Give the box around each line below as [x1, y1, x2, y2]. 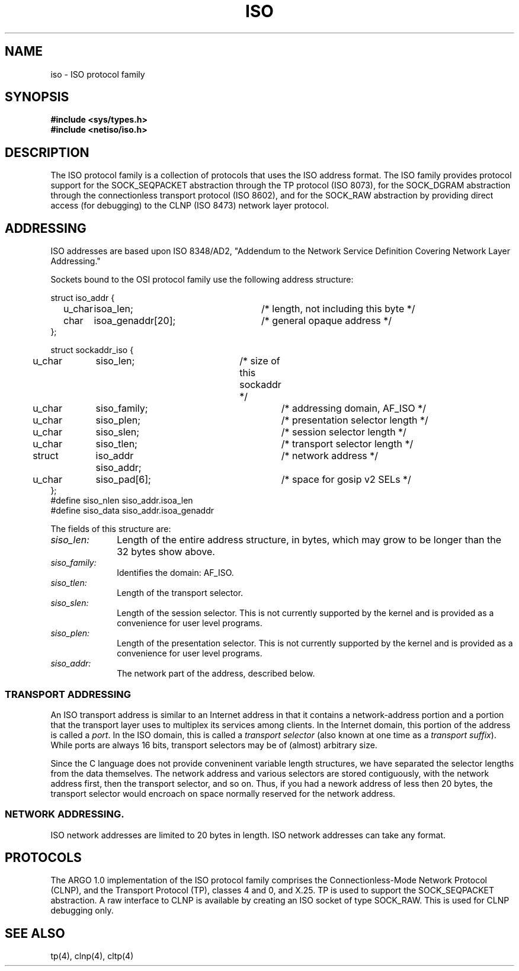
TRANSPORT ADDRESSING [5, 688, 132, 700]
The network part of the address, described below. [117, 668, 315, 679]
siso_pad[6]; [95, 473, 151, 486]
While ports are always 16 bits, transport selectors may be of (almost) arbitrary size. [50, 739, 377, 750]
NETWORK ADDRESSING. [5, 808, 124, 821]
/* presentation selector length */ [281, 414, 428, 427]
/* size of [239, 355, 280, 367]
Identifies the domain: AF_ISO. [117, 568, 234, 578]
